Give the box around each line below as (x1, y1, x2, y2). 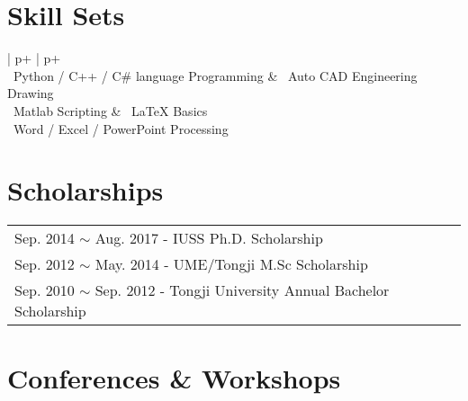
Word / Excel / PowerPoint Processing (13, 119, 229, 138)
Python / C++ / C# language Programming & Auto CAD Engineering (13, 66, 418, 85)
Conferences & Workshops (7, 360, 341, 397)
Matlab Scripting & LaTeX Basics (13, 101, 208, 120)
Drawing (7, 84, 54, 102)
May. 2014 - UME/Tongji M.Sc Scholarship (94, 254, 368, 275)
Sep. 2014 (14, 227, 75, 249)
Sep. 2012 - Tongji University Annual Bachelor (94, 280, 390, 301)
